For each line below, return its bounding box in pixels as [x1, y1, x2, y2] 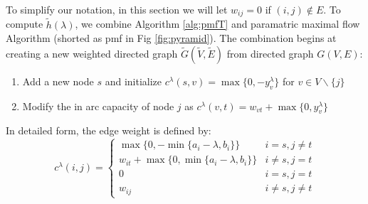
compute [6, 16, 43, 31]
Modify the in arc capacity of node [22, 98, 174, 113]
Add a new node [22, 73, 94, 88]
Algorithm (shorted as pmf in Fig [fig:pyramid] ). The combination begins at [6, 31, 337, 45]
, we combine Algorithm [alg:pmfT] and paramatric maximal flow [75, 16, 360, 31]
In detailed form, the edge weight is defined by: [6, 123, 211, 138]
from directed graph [226, 45, 314, 60]
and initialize [105, 73, 162, 88]
